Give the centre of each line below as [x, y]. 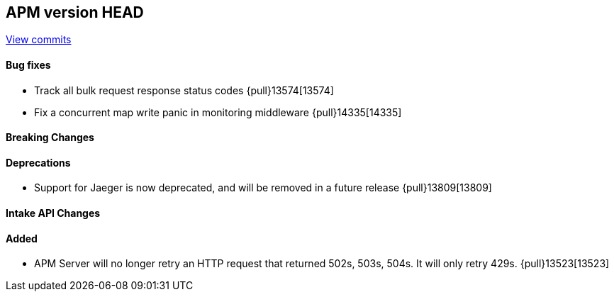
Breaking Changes [50, 138]
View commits [39, 40]
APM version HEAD [75, 12]
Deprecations [38, 162]
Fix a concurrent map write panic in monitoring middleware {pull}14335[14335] [218, 112]
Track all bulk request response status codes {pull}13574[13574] [184, 90]
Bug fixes [28, 65]
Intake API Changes [53, 213]
